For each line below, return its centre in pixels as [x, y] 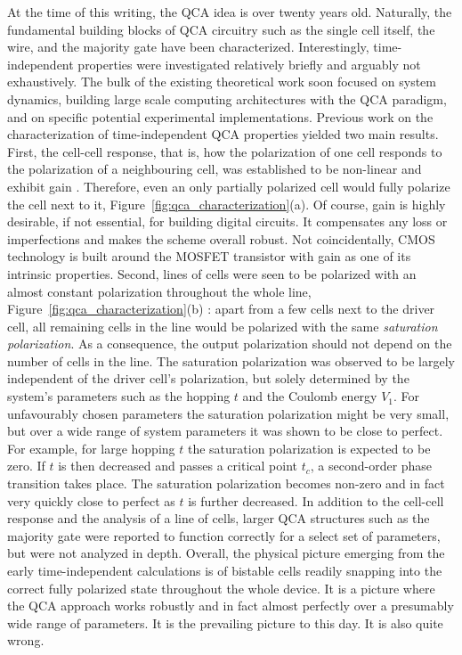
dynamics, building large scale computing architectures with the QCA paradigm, [227, 98]
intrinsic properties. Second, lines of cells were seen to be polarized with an [212, 273]
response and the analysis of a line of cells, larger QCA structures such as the [219, 518]
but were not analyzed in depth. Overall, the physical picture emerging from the [226, 553]
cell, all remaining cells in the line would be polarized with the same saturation [223, 326]
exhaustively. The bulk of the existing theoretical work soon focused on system [222, 82]
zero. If [26, 466]
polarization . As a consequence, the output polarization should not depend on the [230, 344]
